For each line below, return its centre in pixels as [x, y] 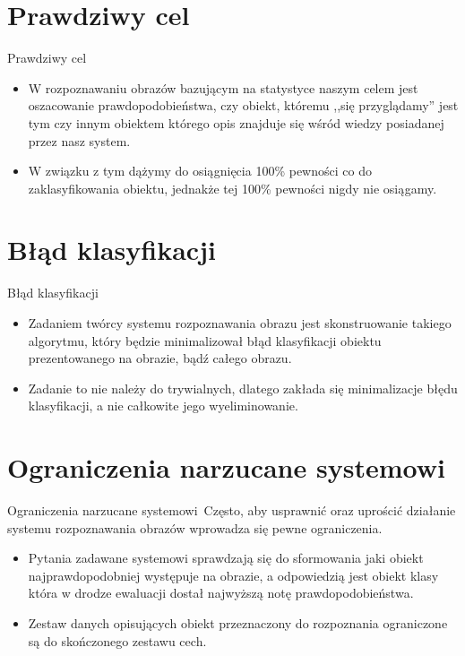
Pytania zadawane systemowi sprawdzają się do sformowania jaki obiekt [226, 558]
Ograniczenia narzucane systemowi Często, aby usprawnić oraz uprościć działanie [232, 510]
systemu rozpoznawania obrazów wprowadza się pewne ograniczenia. [195, 527]
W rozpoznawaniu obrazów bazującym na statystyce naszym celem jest [223, 87]
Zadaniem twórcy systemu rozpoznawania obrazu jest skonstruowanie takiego [240, 323]
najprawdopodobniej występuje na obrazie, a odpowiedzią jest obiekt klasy [233, 575]
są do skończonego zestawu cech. [117, 640]
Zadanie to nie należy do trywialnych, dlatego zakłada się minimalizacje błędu [243, 388]
